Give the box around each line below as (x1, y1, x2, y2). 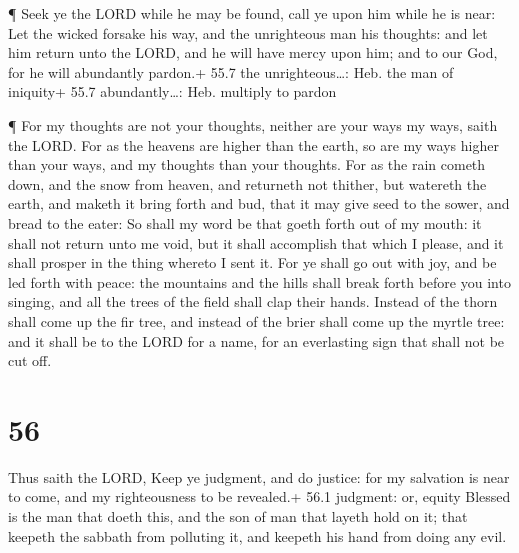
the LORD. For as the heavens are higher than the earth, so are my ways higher (8, 134, 499, 155)
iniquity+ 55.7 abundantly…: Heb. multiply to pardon (8, 81, 337, 102)
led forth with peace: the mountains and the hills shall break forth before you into (8, 271, 511, 292)
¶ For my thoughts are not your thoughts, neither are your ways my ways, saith (8, 114, 498, 135)
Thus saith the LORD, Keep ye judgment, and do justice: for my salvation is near (8, 466, 510, 487)
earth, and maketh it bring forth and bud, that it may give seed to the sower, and (8, 193, 510, 214)
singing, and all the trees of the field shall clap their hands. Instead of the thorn (8, 291, 498, 312)
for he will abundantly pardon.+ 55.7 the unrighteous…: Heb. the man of (8, 61, 454, 82)
